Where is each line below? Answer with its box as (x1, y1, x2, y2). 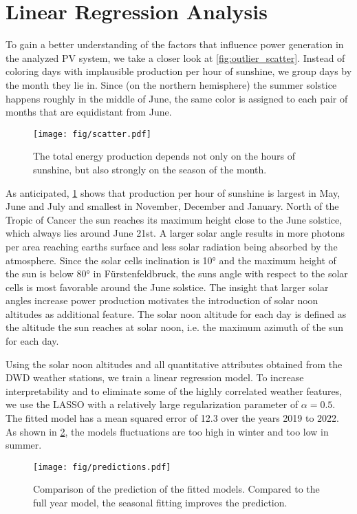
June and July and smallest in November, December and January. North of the (6, 199, 339, 213)
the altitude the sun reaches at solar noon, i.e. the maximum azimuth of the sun (6, 320, 344, 334)
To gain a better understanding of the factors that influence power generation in (6, 37, 344, 52)
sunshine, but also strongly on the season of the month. (33, 162, 267, 176)
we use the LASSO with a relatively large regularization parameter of (6, 397, 299, 411)
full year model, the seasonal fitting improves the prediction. (33, 495, 288, 510)
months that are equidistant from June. (6, 105, 172, 119)
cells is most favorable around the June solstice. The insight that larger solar (6, 279, 329, 294)
